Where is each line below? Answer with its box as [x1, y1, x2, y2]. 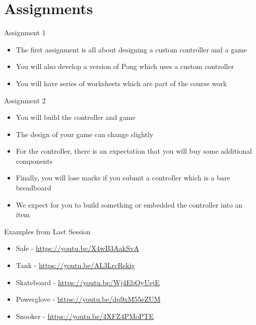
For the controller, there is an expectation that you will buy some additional [16, 146, 252, 156]
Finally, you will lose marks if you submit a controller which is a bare [16, 172, 230, 183]
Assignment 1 [4, 27, 46, 38]
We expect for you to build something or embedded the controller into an [16, 199, 243, 210]
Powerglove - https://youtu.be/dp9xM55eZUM [16, 294, 161, 304]
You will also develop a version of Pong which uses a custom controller [16, 61, 234, 72]
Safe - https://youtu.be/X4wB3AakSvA [16, 243, 139, 253]
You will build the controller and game [16, 112, 136, 122]
